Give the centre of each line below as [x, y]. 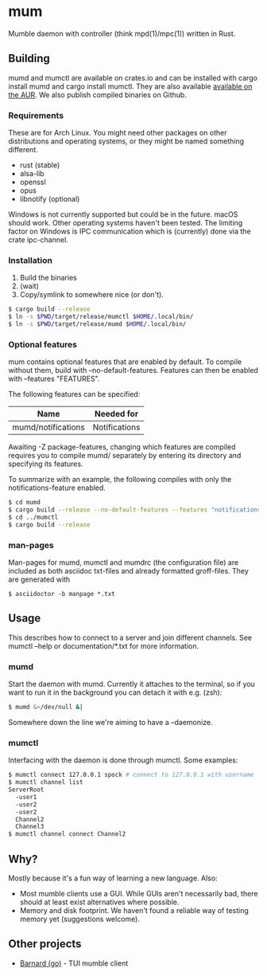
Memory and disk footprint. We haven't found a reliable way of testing [134, 911]
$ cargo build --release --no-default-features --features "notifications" [136, 510]
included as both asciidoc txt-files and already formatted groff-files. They [128, 571]
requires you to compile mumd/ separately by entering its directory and [125, 456]
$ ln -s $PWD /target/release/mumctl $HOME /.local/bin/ [101, 317]
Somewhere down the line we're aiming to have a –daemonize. [110, 723]
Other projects [45, 944]
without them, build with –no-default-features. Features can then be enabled [133, 370]
